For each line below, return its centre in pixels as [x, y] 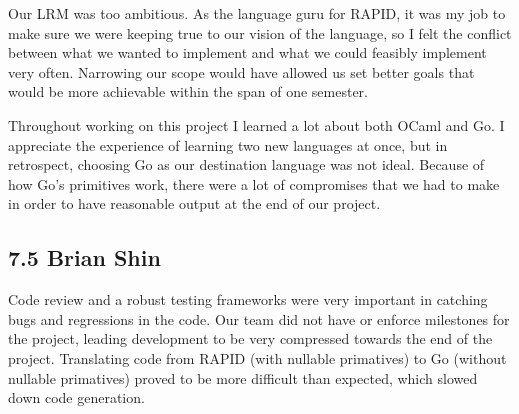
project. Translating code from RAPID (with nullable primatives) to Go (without [257, 357]
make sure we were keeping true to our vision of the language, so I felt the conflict [260, 32]
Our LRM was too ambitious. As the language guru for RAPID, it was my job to [257, 13]
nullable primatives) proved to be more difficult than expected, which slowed [243, 377]
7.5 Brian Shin [84, 257]
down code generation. [76, 397]
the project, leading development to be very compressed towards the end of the [250, 338]
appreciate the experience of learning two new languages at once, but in [228, 144]
